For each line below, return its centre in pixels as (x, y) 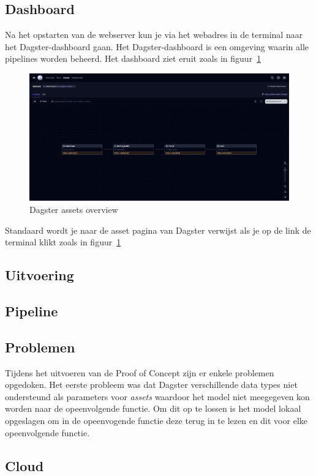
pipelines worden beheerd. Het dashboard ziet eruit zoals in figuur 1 (133, 58)
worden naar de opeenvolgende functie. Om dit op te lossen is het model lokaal (153, 408)
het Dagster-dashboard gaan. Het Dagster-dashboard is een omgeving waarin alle (157, 46)
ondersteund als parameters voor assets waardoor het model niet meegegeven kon (157, 396)
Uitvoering (39, 275)
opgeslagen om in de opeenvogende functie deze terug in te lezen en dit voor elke (156, 420)
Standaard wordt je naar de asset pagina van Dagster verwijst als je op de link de (158, 230)
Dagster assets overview (74, 210)
